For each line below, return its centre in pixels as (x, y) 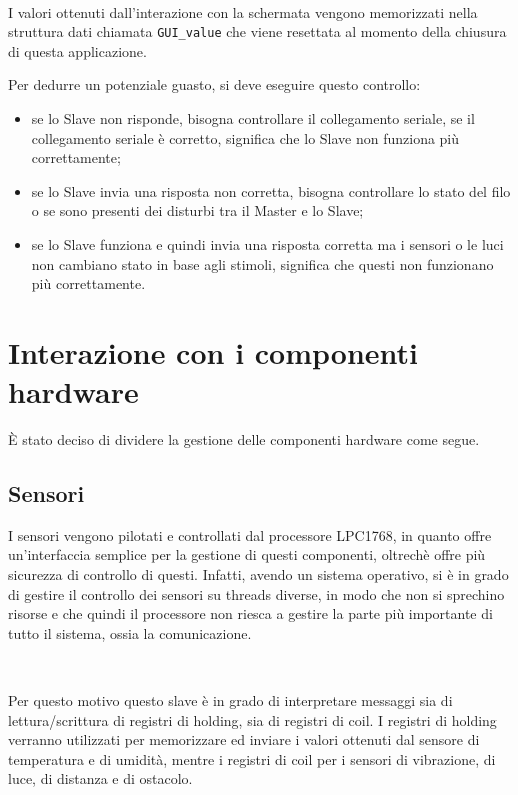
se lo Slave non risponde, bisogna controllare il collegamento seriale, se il (253, 118)
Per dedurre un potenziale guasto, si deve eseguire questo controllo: (214, 84)
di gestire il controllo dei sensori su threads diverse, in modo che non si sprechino (256, 593)
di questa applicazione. (77, 50)
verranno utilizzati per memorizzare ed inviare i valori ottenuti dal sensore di (244, 739)
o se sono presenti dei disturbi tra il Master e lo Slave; (197, 210)
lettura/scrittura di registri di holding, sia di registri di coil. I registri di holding (252, 719)
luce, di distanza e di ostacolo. (100, 778)
